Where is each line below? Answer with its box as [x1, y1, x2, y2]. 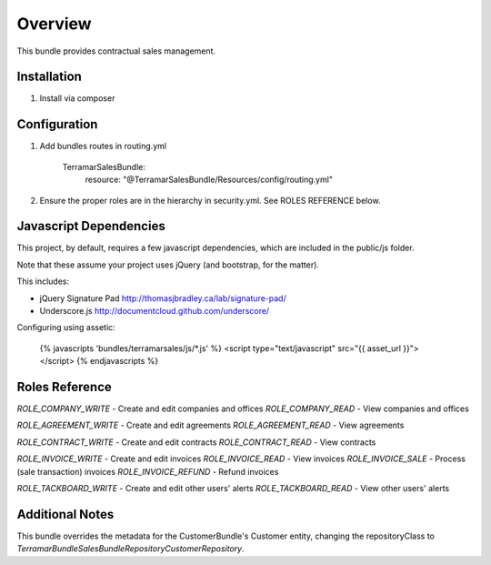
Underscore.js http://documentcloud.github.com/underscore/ [39, 306, 270, 316]
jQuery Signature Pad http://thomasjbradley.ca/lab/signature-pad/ [39, 292, 286, 304]
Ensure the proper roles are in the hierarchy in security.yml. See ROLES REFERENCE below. [39, 195, 381, 206]
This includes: [16, 276, 70, 287]
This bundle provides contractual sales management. [16, 45, 216, 56]
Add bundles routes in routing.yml [39, 141, 167, 152]
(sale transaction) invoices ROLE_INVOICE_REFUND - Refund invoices [16, 466, 279, 477]
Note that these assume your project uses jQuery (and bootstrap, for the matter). [16, 259, 320, 270]
